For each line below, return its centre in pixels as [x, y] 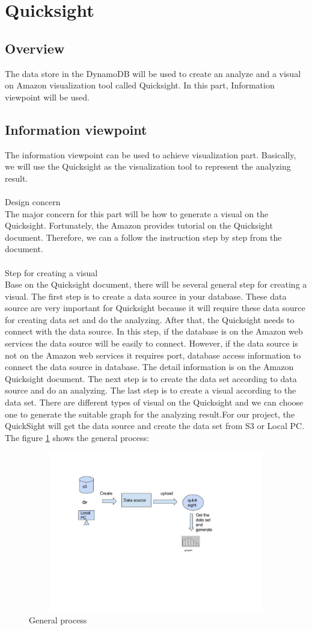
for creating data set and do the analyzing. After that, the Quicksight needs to [150, 319]
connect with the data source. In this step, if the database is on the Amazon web [154, 331]
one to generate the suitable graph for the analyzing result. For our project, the [150, 414]
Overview [35, 48]
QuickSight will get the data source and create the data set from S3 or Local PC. [155, 426]
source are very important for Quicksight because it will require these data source [155, 308]
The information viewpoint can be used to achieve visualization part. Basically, [151, 154]
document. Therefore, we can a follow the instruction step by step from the [143, 237]
